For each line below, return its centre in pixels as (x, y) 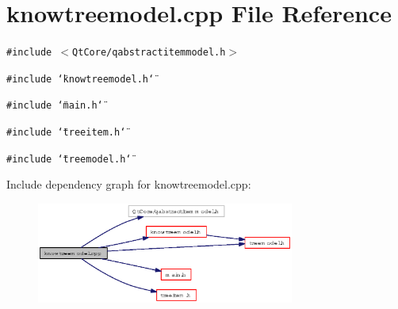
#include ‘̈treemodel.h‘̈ (69, 159)
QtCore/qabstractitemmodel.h (149, 53)
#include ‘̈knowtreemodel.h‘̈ (80, 79)
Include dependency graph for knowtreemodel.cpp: (129, 184)
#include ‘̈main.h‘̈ (55, 106)
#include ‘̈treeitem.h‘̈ (66, 133)
